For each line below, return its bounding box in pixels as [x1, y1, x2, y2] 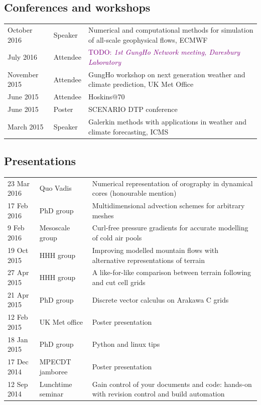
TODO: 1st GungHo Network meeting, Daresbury [88, 47, 240, 57]
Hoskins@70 [88, 91, 125, 102]
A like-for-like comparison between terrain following [92, 267, 251, 278]
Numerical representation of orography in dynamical [92, 178, 253, 188]
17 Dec [8, 356, 29, 367]
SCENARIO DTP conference [88, 104, 178, 114]
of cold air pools [92, 232, 142, 243]
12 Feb [8, 312, 28, 322]
